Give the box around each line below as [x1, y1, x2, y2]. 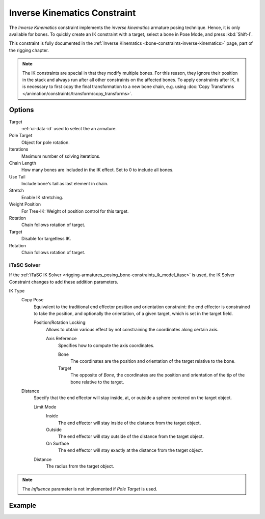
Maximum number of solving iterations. [21, 153, 101, 159]
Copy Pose [21, 297, 44, 303]
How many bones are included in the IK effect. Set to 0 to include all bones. [21, 167, 174, 173]
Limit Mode [33, 404, 56, 410]
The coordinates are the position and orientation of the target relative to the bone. [70, 358, 236, 364]
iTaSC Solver [9, 261, 41, 268]
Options [9, 106, 34, 114]
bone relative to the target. [70, 379, 125, 385]
